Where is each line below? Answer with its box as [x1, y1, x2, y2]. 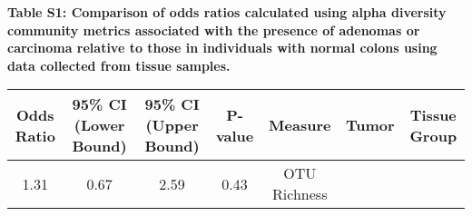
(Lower [74, 114, 125, 136]
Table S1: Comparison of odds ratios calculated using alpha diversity [7, 3, 447, 21]
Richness [272, 183, 328, 205]
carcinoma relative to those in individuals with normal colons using [7, 38, 438, 57]
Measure [269, 114, 331, 136]
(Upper [145, 114, 199, 136]
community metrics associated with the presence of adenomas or [7, 20, 420, 39]
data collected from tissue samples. [7, 55, 231, 74]
